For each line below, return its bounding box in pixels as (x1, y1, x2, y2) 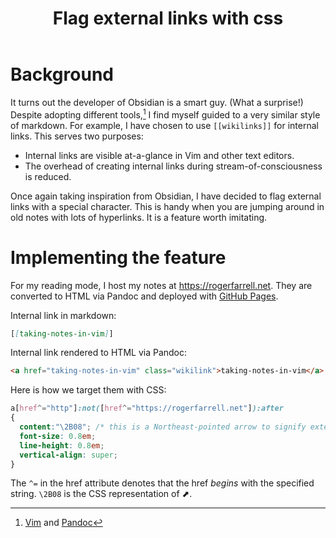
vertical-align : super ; (19, 450, 118, 460)
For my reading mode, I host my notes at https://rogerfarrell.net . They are (10, 279, 313, 291)
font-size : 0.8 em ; (19, 431, 97, 441)
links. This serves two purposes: (10, 130, 144, 142)
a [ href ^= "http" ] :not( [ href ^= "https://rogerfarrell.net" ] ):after (10, 403, 284, 414)
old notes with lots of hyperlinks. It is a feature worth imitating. (10, 211, 268, 223)
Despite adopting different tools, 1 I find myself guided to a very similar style (10, 107, 321, 121)
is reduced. (24, 170, 72, 182)
